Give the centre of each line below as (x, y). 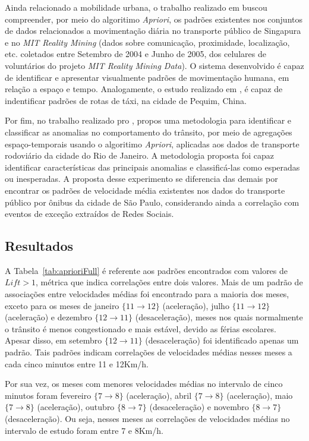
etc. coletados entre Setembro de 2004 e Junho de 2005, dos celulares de (135, 54)
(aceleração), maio (260, 395)
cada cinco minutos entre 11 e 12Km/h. (77, 363)
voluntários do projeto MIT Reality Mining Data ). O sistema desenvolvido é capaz (154, 65)
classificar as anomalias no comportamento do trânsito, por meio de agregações (149, 132)
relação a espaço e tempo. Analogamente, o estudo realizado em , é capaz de (144, 89)
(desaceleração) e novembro (199, 407)
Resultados (39, 246)
